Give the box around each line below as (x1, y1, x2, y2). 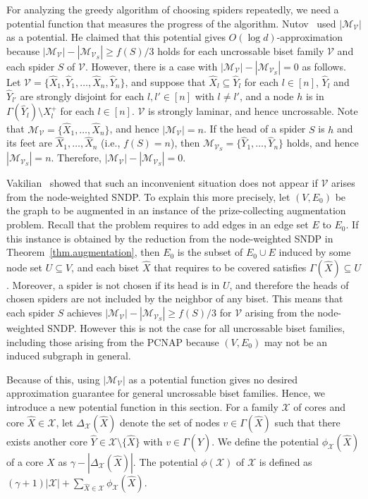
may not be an (264, 334, 327, 349)
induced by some (278, 245, 351, 259)
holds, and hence (286, 135, 359, 150)
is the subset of (177, 245, 243, 259)
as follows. (302, 58, 346, 73)
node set (6, 259, 43, 274)
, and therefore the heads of (229, 277, 349, 292)
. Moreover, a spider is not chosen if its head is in (6, 277, 220, 292)
